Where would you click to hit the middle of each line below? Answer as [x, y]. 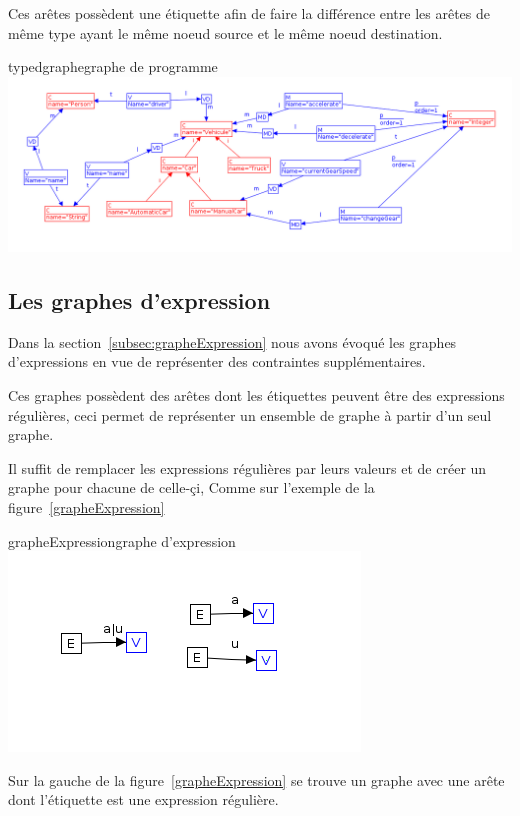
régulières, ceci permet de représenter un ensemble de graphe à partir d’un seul [250, 414]
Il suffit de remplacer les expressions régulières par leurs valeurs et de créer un [247, 467]
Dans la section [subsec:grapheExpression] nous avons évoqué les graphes [232, 341]
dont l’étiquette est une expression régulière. [143, 799]
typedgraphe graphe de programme [113, 66]
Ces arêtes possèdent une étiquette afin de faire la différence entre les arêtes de [249, 13]
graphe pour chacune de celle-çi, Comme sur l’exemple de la [191, 487]
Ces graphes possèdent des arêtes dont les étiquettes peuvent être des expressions [256, 394]
